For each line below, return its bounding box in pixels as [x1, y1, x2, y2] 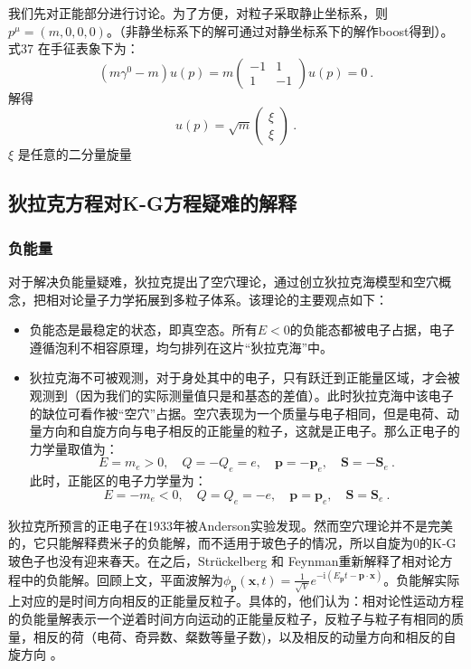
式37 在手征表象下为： [8, 39, 139, 58]
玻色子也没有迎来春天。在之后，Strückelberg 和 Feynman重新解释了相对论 [8, 551, 440, 570]
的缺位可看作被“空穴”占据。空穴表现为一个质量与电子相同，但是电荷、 [29, 403, 447, 422]
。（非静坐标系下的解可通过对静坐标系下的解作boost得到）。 [106, 21, 454, 40]
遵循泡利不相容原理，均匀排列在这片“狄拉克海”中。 [29, 337, 334, 356]
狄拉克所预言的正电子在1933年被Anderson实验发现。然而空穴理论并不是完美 [8, 515, 454, 534]
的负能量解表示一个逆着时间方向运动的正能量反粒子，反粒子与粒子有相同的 [8, 609, 451, 628]
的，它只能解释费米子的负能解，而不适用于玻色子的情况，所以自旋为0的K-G [8, 533, 457, 552]
